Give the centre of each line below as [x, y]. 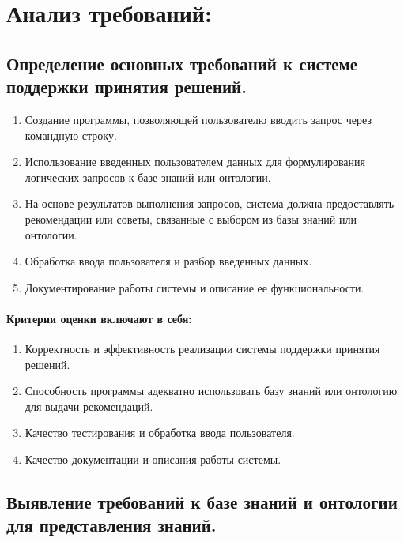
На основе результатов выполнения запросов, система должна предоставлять [210, 203]
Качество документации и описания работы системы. [153, 459]
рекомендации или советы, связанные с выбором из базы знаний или [191, 218]
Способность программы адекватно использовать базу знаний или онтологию [211, 391]
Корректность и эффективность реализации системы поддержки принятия [202, 349]
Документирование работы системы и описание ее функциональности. [194, 287]
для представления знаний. [111, 525]
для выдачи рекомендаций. [89, 406]
